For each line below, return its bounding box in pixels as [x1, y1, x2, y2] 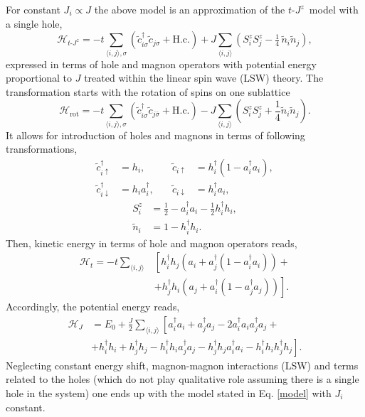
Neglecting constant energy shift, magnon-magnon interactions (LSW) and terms [6, 357, 359, 372]
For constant [6, 2, 60, 16]
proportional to [6, 70, 73, 85]
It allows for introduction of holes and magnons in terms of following [6, 127, 305, 142]
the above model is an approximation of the [94, 2, 285, 16]
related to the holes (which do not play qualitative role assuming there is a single [6, 372, 359, 386]
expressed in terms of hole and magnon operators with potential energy [6, 56, 317, 71]
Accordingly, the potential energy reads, [6, 299, 180, 314]
